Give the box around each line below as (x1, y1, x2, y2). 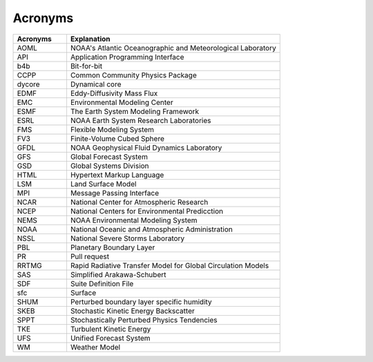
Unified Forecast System (70, 333, 151, 343)
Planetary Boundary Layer (70, 242, 155, 252)
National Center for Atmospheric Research (70, 197, 209, 207)
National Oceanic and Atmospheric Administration (70, 225, 233, 234)
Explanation (70, 34, 111, 44)
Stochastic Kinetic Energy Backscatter (70, 306, 195, 316)
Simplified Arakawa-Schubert (70, 269, 166, 279)
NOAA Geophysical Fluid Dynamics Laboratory (70, 142, 222, 152)
